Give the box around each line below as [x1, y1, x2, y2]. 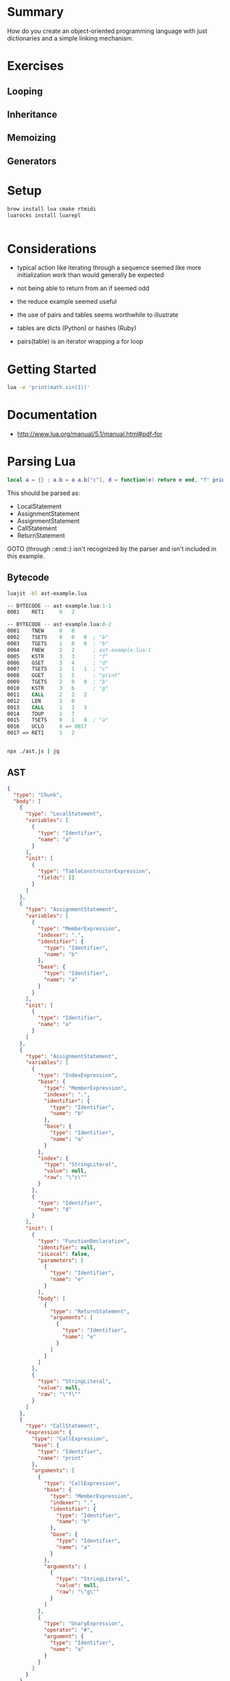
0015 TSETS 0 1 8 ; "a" [7, 717, 109, 724]
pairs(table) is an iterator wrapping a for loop [16, 337, 144, 346]
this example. [7, 551, 45, 560]
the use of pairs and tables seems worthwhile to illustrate [16, 311, 179, 319]
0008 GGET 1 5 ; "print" [7, 672, 121, 679]
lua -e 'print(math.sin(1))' [7, 384, 90, 391]
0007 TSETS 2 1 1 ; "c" [7, 666, 109, 673]
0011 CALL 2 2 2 [7, 691, 88, 698]
